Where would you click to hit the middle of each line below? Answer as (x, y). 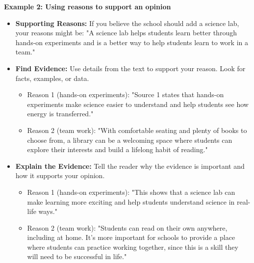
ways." (48, 211)
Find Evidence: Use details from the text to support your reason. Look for (130, 68)
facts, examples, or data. (52, 78)
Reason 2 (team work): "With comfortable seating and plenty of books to (137, 130)
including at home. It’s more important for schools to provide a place (131, 237)
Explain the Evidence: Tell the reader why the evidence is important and (130, 166)
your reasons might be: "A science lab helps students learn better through (126, 33)
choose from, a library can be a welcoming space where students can (130, 140)
